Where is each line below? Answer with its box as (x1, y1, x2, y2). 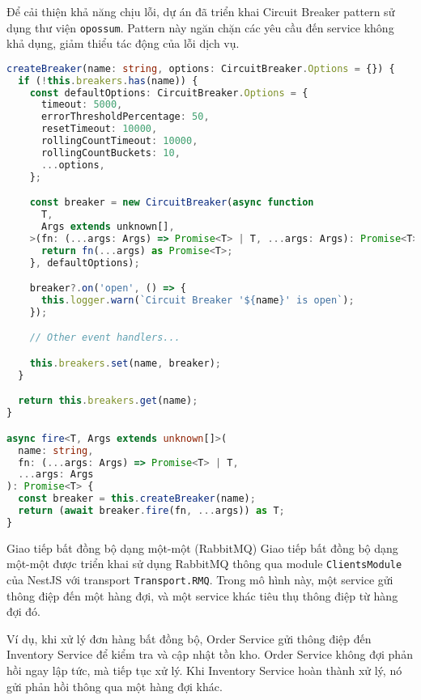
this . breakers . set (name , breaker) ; (29, 357, 221, 369)
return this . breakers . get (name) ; (18, 395, 198, 407)
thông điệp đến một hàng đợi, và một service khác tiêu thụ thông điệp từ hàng (6, 587, 398, 604)
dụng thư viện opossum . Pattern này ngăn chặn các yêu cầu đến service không (6, 19, 394, 36)
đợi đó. (6, 603, 41, 620)
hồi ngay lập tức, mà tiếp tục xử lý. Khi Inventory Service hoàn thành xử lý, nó (6, 662, 402, 679)
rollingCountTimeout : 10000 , (40, 135, 198, 147)
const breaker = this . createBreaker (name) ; (18, 493, 256, 505)
